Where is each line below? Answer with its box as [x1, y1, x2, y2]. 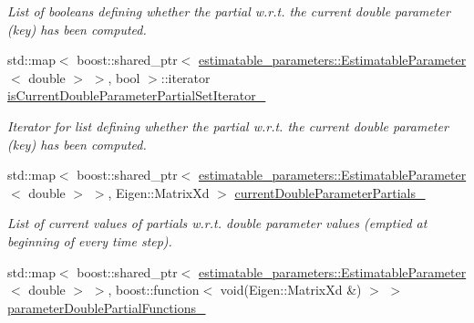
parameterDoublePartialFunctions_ [7, 297, 206, 317]
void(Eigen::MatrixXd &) [220, 280, 362, 299]
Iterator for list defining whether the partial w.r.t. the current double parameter [7, 116, 448, 135]
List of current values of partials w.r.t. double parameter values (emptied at [7, 214, 428, 233]
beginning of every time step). [7, 231, 172, 250]
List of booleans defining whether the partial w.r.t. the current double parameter [7, 2, 450, 20]
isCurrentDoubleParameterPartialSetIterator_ [7, 86, 266, 105]
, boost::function [108, 280, 200, 299]
